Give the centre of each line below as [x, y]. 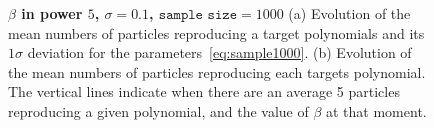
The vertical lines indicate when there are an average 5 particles [204, 91]
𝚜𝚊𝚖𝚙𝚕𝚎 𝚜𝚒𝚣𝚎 [198, 15]
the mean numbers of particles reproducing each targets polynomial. [217, 71]
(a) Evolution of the [349, 13]
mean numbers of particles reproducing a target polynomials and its [216, 32]
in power [52, 13]
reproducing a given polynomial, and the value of [158, 110]
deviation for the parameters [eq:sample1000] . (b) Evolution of [219, 52]
